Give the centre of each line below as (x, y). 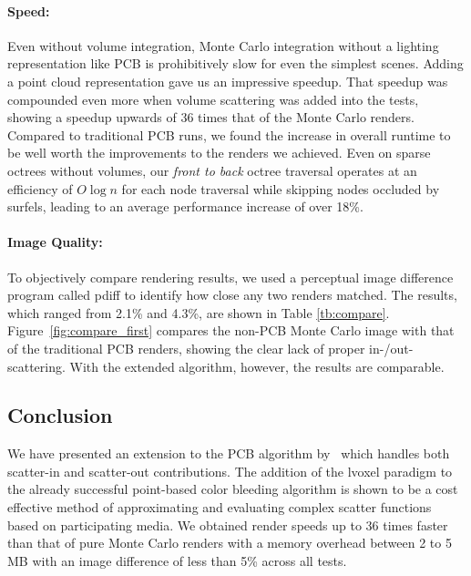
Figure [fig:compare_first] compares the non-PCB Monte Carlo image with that (231, 330)
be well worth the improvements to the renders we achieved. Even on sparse (219, 153)
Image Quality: (55, 242)
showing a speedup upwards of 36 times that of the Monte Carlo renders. (211, 117)
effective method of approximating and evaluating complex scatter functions (220, 507)
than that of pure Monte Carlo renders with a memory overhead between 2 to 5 (230, 543)
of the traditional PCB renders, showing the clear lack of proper (186, 348)
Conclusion (60, 415)
